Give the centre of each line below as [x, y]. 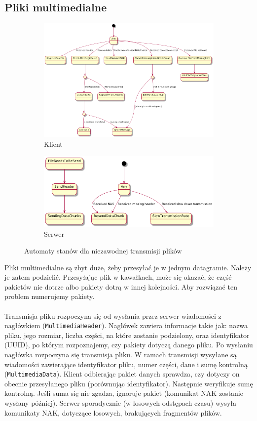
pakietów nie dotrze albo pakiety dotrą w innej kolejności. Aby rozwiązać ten [121, 286]
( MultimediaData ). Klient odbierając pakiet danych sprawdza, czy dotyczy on [122, 374]
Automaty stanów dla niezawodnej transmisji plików [103, 250]
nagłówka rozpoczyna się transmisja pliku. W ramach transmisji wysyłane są [121, 354]
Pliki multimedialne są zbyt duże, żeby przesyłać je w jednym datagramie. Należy [128, 267]
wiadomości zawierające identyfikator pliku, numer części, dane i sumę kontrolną [126, 364]
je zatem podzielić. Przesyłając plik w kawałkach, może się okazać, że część [118, 277]
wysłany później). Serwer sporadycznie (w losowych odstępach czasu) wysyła [121, 402]
